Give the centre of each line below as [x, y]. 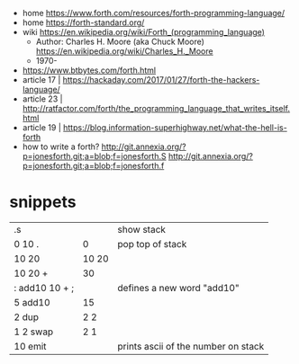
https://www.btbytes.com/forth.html [89, 70]
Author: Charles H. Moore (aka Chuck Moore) [120, 41]
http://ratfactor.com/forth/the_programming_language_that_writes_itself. [156, 108]
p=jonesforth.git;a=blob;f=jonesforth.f [93, 166]
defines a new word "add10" [179, 288]
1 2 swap [34, 332]
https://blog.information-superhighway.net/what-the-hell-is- [175, 128]
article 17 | [41, 80]
